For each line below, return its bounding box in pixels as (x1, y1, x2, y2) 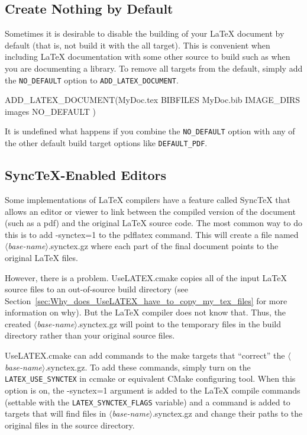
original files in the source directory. (5, 418, 135, 431)
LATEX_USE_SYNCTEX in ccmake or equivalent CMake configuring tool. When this (5, 372, 296, 385)
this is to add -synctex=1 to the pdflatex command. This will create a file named (5, 228, 299, 240)
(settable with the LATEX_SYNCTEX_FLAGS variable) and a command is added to (5, 395, 290, 408)
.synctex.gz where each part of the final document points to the (48, 240, 279, 252)
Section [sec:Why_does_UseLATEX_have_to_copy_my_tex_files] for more (5, 294, 287, 307)
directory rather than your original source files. (5, 329, 175, 341)
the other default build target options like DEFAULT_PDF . (5, 137, 208, 149)
